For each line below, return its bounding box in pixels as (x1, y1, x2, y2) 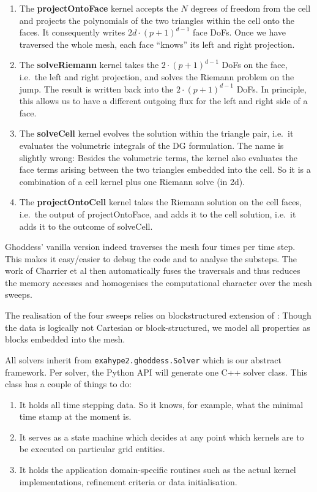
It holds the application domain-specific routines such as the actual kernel (19, 463, 296, 476)
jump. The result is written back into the (19, 82, 174, 95)
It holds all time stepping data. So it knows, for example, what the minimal (19, 398, 304, 411)
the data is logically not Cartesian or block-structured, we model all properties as (5, 320, 310, 333)
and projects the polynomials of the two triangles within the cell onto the (19, 13, 294, 26)
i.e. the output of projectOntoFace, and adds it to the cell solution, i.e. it (19, 207, 296, 220)
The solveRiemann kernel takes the (19, 58, 159, 71)
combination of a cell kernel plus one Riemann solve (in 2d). (19, 175, 245, 187)
